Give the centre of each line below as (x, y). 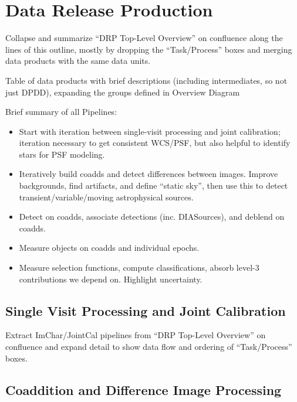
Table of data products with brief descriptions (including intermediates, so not (146, 80)
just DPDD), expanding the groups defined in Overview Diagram (123, 92)
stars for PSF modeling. (62, 154)
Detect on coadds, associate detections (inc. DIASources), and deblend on (152, 217)
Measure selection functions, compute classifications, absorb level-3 (139, 268)
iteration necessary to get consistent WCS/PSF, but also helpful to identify (155, 143)
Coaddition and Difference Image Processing (144, 389)
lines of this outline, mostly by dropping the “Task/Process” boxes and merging (149, 49)
